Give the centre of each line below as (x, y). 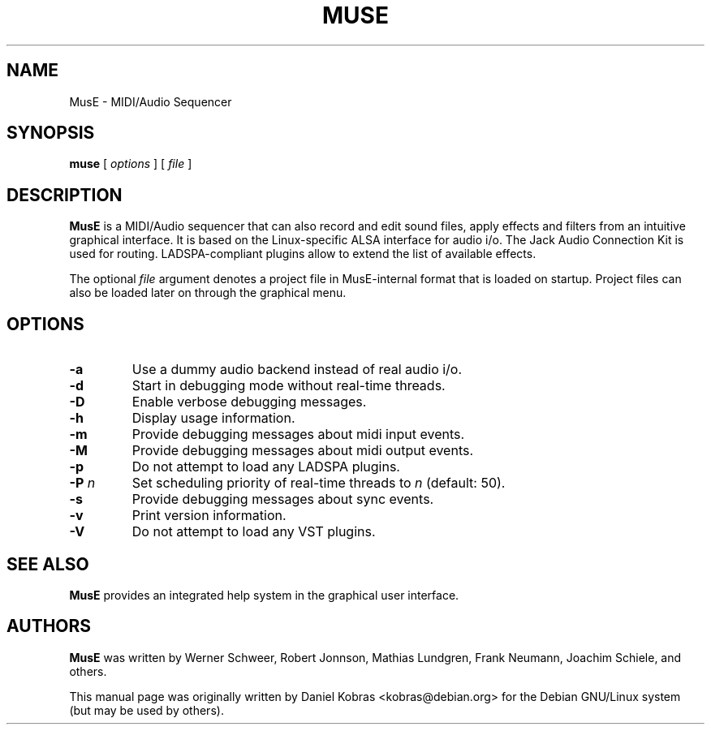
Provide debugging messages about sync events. (283, 499)
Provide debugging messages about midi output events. (303, 451)
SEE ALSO (48, 564)
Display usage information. (213, 418)
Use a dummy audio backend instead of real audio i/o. (297, 370)
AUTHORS (49, 626)
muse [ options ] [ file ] (131, 164)
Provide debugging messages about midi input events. (298, 434)
